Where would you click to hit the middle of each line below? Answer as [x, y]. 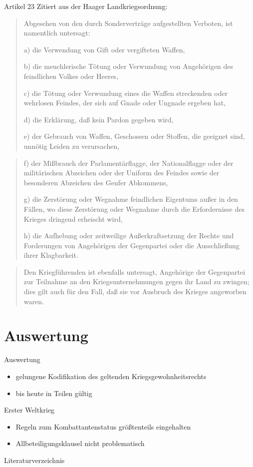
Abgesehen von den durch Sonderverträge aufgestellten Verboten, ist [128, 23]
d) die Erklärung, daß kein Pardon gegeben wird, [99, 119]
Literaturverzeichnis [34, 460]
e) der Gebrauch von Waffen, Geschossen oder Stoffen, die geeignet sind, [134, 136]
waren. [34, 301]
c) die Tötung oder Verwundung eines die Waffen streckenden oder [126, 93]
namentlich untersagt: [57, 33]
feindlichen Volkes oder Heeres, [71, 76]
